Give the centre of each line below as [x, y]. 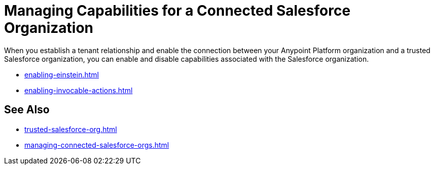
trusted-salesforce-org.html [71, 129]
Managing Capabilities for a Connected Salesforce [177, 11]
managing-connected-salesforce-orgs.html [97, 145]
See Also [27, 110]
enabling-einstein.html [62, 74]
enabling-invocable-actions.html [79, 90]
